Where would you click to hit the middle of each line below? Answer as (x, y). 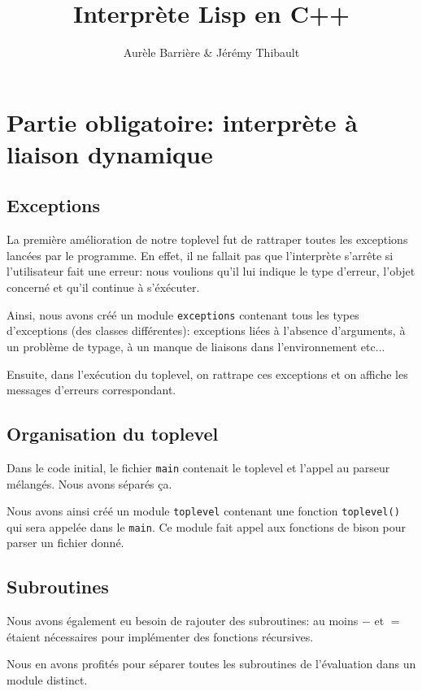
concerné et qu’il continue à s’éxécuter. (103, 287)
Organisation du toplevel (113, 434)
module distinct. (47, 680)
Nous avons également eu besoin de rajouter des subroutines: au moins (183, 621)
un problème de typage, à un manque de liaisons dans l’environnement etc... (196, 346)
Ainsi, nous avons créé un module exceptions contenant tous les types (183, 314)
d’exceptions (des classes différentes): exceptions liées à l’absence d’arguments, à (206, 330)
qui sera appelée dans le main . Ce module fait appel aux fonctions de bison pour (207, 526)
